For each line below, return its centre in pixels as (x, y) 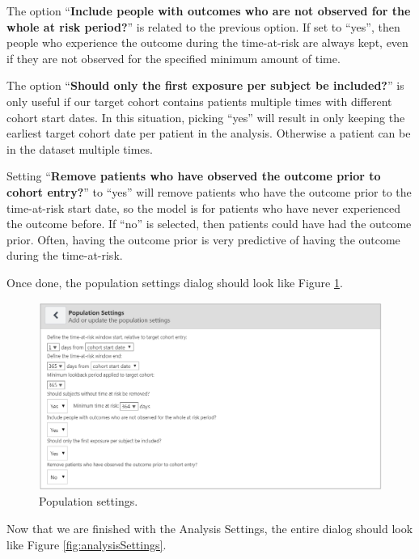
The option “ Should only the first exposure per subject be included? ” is (205, 85)
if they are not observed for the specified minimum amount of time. (174, 58)
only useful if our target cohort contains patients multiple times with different (199, 101)
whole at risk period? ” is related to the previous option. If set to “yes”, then (203, 26)
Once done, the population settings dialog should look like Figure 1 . (175, 282)
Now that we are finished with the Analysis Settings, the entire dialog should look (210, 528)
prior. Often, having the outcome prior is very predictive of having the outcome (203, 239)
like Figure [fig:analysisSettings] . (87, 544)
